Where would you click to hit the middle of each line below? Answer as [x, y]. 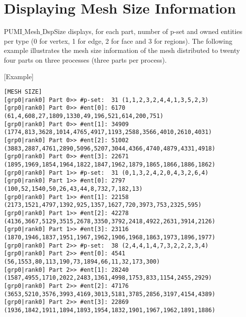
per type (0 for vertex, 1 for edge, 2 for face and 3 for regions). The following [118, 41]
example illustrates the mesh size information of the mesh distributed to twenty [122, 50]
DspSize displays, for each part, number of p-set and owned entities [142, 31]
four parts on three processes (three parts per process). [85, 59]
